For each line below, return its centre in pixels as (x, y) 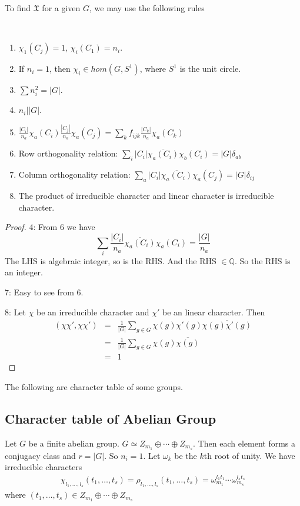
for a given (61, 8)
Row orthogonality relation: (68, 153)
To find (18, 8)
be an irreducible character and (93, 312)
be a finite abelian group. (74, 443)
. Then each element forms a (244, 443)
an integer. (24, 272)
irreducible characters (44, 467)
